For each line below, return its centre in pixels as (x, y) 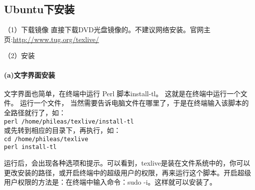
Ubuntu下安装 (39, 9)
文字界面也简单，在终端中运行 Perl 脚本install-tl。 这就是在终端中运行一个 (122, 93)
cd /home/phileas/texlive (46, 139)
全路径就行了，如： (35, 112)
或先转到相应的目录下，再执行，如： (62, 130)
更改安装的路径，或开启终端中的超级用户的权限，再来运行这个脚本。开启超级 (127, 172)
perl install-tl (30, 147)
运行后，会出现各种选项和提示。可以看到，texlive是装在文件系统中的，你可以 (127, 163)
